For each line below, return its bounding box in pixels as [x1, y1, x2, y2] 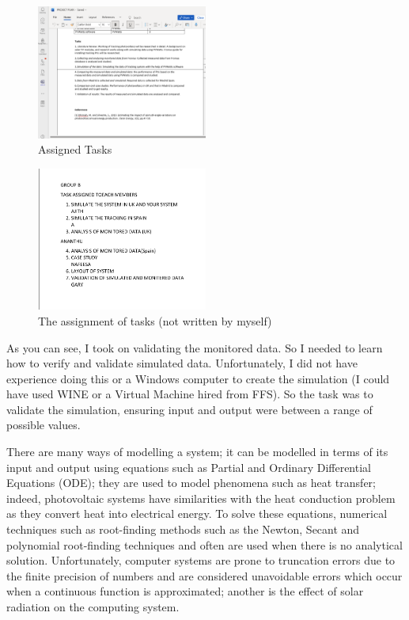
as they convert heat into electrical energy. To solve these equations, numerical [6, 505, 388, 522]
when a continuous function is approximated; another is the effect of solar [6, 583, 364, 599]
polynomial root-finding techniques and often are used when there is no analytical [6, 536, 403, 553]
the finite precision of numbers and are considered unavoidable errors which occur [6, 567, 403, 584]
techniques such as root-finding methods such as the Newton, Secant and [6, 521, 360, 538]
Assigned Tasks [38, 141, 112, 158]
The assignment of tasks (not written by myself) [38, 312, 272, 329]
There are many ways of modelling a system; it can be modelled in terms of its [6, 443, 388, 460]
